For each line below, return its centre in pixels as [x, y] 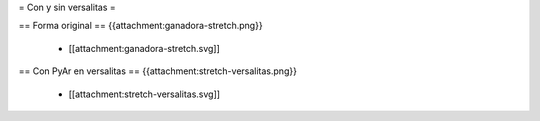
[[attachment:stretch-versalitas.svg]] [144, 94]
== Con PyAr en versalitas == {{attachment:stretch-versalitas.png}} [157, 71]
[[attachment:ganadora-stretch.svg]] [144, 48]
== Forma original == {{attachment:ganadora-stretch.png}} [141, 26]
